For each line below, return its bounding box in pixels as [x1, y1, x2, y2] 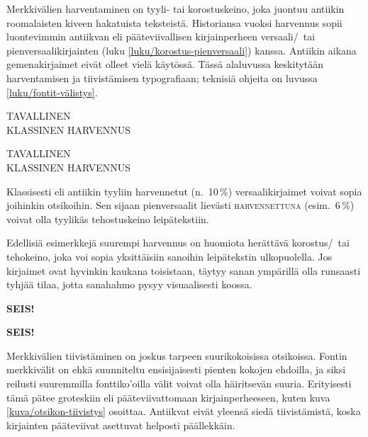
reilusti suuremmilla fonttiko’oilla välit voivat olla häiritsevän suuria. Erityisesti [6, 376, 352, 391]
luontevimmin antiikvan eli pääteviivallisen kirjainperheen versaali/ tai [6, 29, 316, 44]
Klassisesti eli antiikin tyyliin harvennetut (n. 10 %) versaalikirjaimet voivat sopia [6, 183, 362, 198]
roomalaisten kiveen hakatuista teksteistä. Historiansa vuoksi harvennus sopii [6, 15, 342, 30]
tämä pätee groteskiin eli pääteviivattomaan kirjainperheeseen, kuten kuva [6, 390, 330, 404]
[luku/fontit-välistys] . [6, 84, 98, 99]
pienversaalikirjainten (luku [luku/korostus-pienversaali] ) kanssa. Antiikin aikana [6, 42, 357, 57]
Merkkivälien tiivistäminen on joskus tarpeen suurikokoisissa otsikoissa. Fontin [6, 348, 347, 363]
